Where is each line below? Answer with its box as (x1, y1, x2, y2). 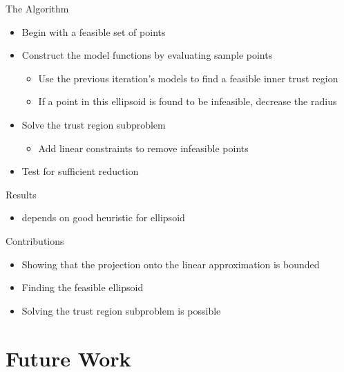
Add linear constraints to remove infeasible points (38, 140, 249, 155)
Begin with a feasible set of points (21, 24, 166, 39)
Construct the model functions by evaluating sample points (21, 48, 273, 62)
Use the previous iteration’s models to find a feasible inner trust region (38, 71, 338, 85)
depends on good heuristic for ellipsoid (21, 210, 185, 225)
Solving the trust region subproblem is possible (21, 303, 221, 317)
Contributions (6, 233, 64, 248)
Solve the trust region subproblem (21, 117, 166, 131)
